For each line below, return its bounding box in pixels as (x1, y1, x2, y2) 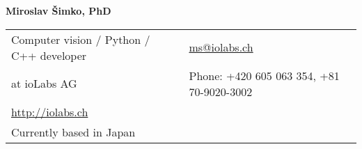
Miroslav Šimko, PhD (6, 3, 111, 17)
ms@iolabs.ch (189, 39, 253, 56)
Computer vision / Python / (11, 31, 150, 47)
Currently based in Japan (11, 123, 136, 140)
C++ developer (11, 47, 87, 63)
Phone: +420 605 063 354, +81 (189, 67, 340, 84)
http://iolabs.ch (11, 103, 88, 120)
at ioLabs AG (11, 75, 77, 92)
